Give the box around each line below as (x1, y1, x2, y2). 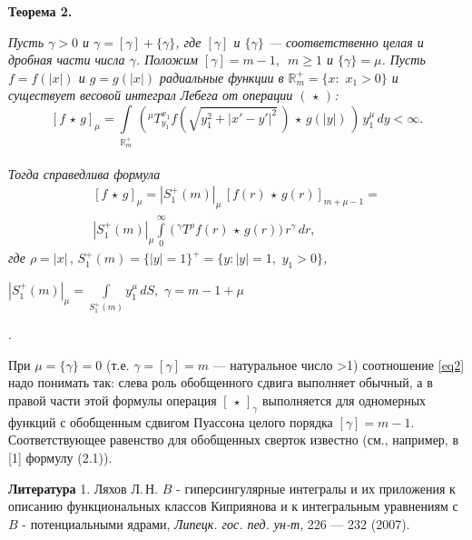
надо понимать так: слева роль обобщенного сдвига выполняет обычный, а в (8, 373, 433, 392)
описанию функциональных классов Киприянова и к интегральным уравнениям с (8, 496, 458, 515)
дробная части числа (8, 50, 125, 69)
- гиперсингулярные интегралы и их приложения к (176, 478, 456, 497)
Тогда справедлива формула (8, 164, 161, 183)
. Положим (135, 50, 198, 69)
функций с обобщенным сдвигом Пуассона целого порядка (8, 412, 333, 431)
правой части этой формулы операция (8, 390, 217, 409)
